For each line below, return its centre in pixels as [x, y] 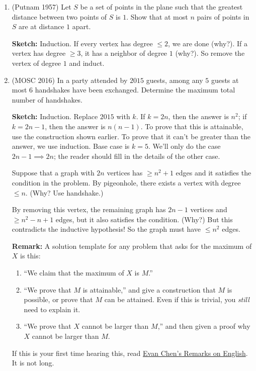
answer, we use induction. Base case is [71, 146]
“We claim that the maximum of [74, 273]
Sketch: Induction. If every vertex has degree [82, 43]
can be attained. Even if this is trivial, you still [177, 299]
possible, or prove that [58, 299]
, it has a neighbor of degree [124, 53]
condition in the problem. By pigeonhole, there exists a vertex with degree [126, 182]
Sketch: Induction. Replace [55, 116]
